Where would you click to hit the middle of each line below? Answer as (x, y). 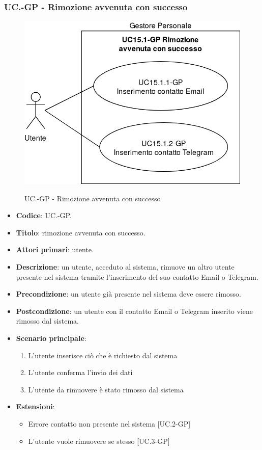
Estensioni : (35, 406)
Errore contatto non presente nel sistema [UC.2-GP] (109, 423)
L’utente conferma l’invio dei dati (80, 372)
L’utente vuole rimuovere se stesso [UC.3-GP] (99, 441)
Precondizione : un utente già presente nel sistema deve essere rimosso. (128, 294)
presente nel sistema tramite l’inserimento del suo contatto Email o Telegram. (137, 276)
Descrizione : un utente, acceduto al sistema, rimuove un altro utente (125, 266)
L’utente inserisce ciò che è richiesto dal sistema (103, 355)
